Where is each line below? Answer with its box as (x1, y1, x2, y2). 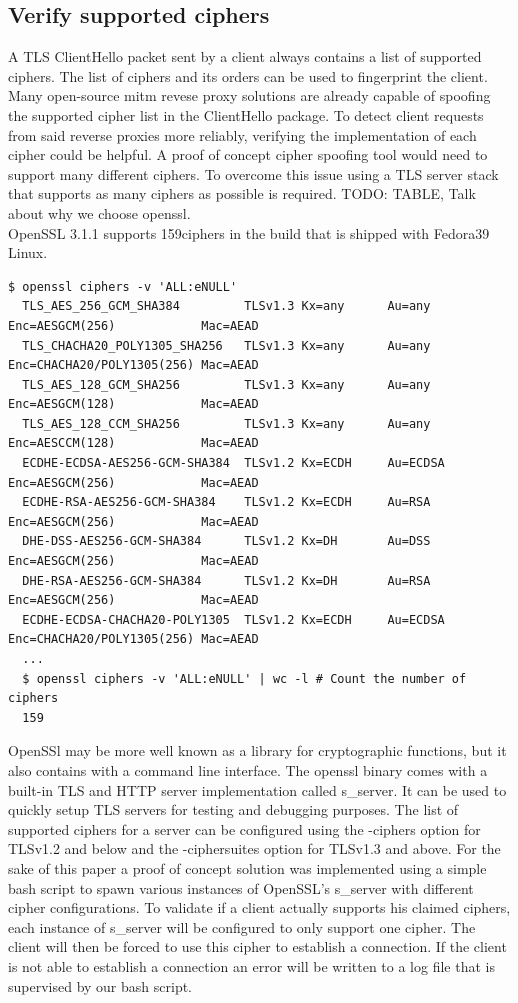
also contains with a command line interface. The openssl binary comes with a (8, 759, 488, 780)
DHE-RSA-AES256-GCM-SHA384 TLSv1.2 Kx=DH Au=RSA (22, 573, 431, 588)
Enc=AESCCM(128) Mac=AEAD (8, 436, 259, 451)
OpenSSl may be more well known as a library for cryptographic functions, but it (8, 740, 507, 761)
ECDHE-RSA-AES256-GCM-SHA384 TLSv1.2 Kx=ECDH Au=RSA (22, 495, 431, 510)
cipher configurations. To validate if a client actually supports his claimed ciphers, (8, 897, 511, 918)
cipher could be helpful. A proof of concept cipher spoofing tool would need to (8, 144, 488, 165)
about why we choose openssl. (8, 202, 191, 223)
